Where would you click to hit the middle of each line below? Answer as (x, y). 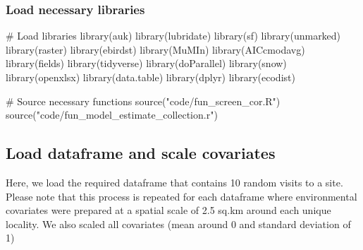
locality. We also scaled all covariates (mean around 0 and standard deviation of (178, 224)
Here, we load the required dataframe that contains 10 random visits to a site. (174, 182)
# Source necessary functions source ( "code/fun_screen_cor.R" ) (143, 101)
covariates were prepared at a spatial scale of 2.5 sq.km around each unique (168, 210)
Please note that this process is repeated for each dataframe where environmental (181, 196)
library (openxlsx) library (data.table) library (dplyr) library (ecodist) (150, 77)
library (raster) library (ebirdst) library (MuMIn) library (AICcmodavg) (155, 49)
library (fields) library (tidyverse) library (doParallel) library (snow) (146, 63)
